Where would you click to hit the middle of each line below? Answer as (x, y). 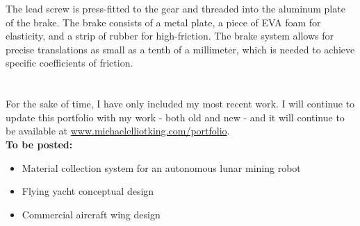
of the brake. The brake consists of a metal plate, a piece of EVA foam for (163, 22)
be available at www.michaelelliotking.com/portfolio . (118, 131)
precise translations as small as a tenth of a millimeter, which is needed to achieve (180, 49)
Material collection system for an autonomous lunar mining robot (161, 167)
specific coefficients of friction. (69, 63)
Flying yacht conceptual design (88, 191)
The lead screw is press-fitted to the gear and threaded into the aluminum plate (175, 8)
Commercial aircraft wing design (91, 214)
